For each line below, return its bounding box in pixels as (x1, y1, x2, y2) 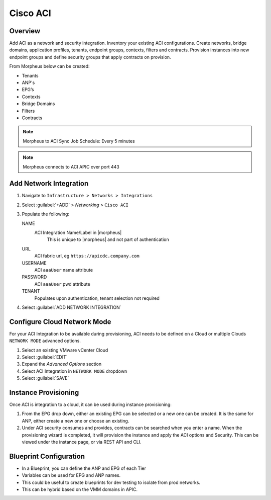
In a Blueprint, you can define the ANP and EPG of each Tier (22, 465, 147, 471)
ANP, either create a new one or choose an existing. (22, 418, 129, 424)
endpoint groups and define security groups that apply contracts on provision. (9, 54, 171, 60)
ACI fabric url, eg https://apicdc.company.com (34, 253, 140, 259)
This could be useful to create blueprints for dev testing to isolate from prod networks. (22, 479, 201, 485)
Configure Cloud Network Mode (9, 317, 111, 326)
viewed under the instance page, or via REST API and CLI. (22, 439, 142, 445)
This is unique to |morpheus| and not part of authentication (47, 236, 169, 242)
